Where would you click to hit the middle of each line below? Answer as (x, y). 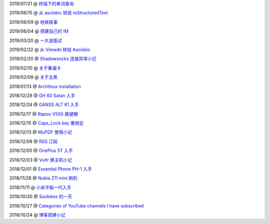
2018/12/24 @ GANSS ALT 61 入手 (44, 104)
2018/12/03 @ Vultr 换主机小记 (41, 159)
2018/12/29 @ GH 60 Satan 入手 (42, 95)
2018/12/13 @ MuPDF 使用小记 (40, 132)
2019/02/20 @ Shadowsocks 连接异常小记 (53, 59)
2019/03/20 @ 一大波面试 (36, 40)
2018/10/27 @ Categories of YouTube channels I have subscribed (76, 205)
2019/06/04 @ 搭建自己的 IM (39, 31)
